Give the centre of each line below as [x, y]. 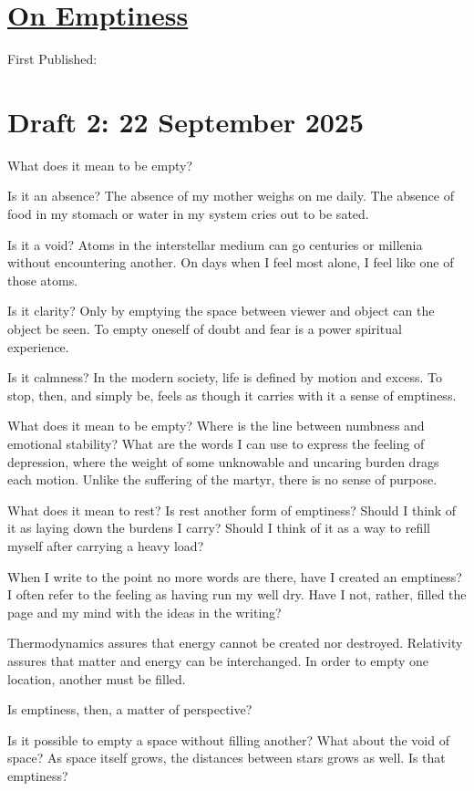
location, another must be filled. [97, 678]
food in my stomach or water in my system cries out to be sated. [188, 214]
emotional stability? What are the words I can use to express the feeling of [216, 443]
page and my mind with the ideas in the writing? [144, 612]
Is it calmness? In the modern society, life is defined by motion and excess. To [225, 377]
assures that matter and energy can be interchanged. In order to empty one [218, 660]
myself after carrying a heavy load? [106, 545]
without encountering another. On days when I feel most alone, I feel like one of [231, 262]
